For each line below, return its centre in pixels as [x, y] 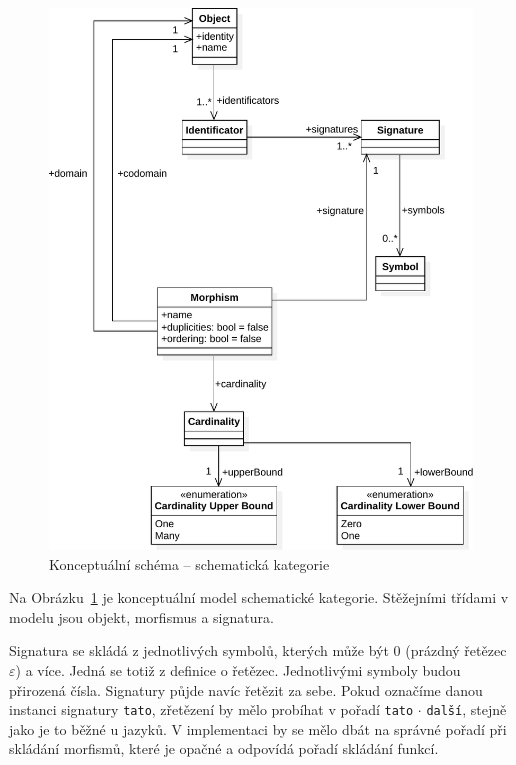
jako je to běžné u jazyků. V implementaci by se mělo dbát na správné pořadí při [258, 728]
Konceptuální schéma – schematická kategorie [189, 563]
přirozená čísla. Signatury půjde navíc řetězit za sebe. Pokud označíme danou [246, 689]
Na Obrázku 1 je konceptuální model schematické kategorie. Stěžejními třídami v [259, 597]
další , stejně [466, 709]
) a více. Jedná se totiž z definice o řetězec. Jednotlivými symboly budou [238, 670]
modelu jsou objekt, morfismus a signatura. [141, 616]
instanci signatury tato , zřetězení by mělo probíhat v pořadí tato [211, 709]
